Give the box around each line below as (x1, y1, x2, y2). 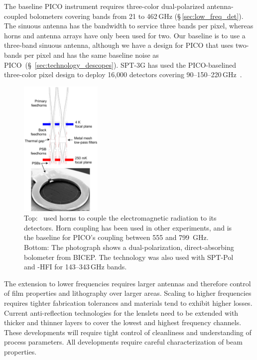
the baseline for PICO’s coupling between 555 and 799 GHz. (24, 232, 209, 242)
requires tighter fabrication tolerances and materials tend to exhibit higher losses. (4, 298, 253, 308)
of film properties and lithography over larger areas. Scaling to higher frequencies (4, 288, 252, 298)
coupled (4, 10, 27, 21)
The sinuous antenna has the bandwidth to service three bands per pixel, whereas (4, 20, 254, 31)
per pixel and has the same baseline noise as (24, 49, 159, 60)
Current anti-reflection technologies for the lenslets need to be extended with (4, 307, 239, 318)
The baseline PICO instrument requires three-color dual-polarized (4, 1, 205, 11)
